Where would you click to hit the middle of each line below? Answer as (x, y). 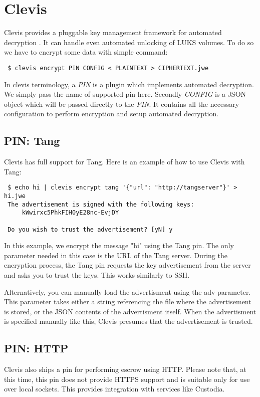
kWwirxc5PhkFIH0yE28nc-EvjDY (70, 213)
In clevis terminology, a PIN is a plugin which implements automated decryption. (129, 84)
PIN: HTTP (36, 348)
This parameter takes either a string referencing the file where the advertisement (128, 302)
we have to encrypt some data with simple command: (86, 52)
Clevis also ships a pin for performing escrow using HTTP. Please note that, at (125, 369)
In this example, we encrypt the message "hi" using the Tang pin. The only (119, 245)
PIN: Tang (32, 141)
